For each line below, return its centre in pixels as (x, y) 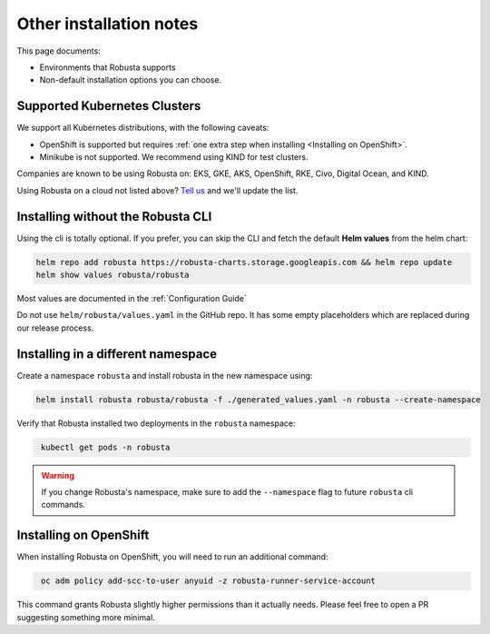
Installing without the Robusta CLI (114, 217)
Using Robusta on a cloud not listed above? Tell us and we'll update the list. (157, 190)
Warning (58, 475)
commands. (64, 505)
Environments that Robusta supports (108, 67)
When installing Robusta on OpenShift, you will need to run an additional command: (172, 557)
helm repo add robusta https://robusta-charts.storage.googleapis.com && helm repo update (244, 262)
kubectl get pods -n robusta (106, 447)
